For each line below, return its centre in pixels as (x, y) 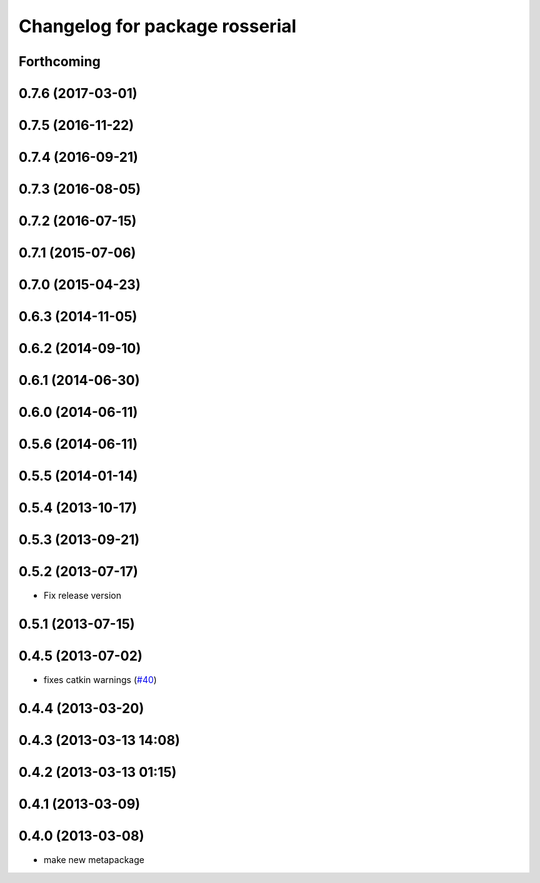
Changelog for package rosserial (157, 26)
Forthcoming (59, 61)
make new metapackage (94, 860)
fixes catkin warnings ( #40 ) (100, 680)
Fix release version (82, 596)
